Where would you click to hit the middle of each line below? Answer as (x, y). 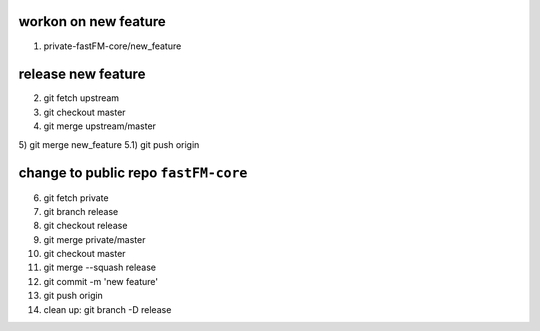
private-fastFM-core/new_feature (112, 46)
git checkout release (85, 226)
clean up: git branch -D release (107, 309)
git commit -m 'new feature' (101, 281)
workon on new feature (92, 21)
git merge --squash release (100, 267)
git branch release (81, 211)
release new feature (82, 74)
